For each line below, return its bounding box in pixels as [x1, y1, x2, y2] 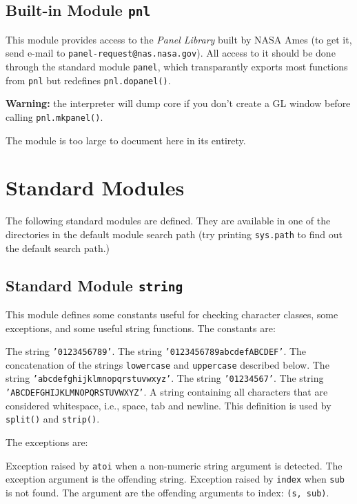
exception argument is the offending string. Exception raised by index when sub [6, 472, 345, 486]
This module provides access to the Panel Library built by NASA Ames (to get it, [6, 32, 352, 46]
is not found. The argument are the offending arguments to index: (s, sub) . [6, 485, 329, 499]
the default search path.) [6, 240, 110, 255]
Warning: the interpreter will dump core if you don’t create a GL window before [6, 96, 351, 110]
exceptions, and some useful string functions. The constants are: [6, 320, 276, 335]
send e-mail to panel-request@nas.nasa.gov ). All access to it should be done [6, 46, 336, 60]
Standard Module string [6, 274, 183, 295]
